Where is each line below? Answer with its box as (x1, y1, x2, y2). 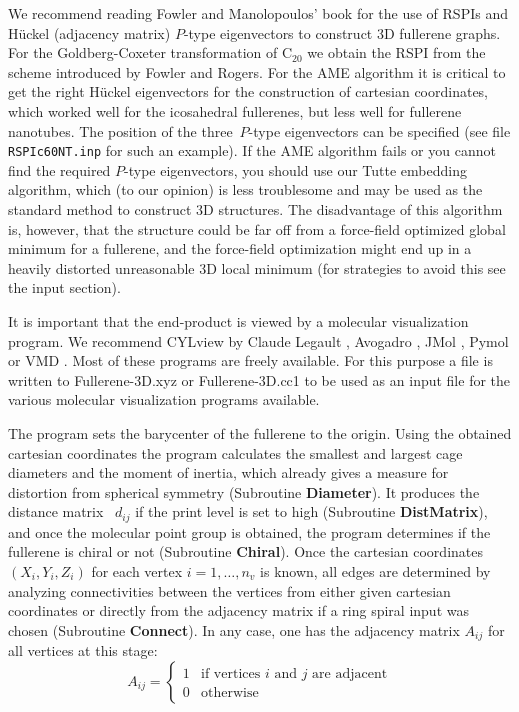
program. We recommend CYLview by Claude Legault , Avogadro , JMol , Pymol (8, 330, 509, 351)
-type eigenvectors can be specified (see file (248, 120, 511, 141)
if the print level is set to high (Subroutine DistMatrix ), (135, 501, 488, 522)
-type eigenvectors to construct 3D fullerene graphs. (183, 22, 501, 43)
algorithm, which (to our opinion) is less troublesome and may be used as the (8, 179, 483, 200)
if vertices (201, 666, 261, 681)
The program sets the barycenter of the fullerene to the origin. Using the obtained (8, 422, 512, 443)
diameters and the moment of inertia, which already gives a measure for (8, 462, 449, 483)
